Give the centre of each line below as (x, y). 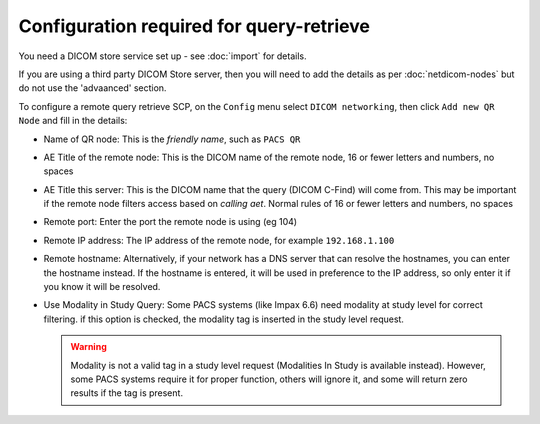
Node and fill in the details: (73, 121)
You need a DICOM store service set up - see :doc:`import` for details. (162, 56)
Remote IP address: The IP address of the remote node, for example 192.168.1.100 (219, 240)
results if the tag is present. (127, 393)
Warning (88, 347)
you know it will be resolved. (102, 287)
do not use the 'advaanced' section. (92, 88)
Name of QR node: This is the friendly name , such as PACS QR (172, 139)
